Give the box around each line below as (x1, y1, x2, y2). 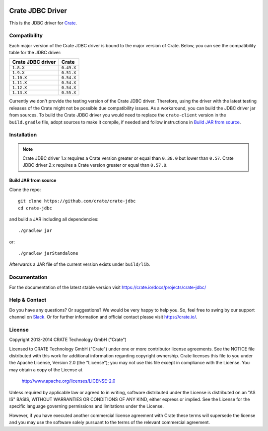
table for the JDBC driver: (9, 50, 62, 56)
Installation (9, 131, 37, 138)
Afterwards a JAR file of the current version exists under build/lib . (9, 261, 150, 267)
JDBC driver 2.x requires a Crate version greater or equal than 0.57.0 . (22, 162, 168, 168)
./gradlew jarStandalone (18, 250, 78, 256)
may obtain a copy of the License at (9, 366, 83, 373)
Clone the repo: (9, 187, 41, 193)
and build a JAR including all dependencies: (9, 216, 99, 222)
